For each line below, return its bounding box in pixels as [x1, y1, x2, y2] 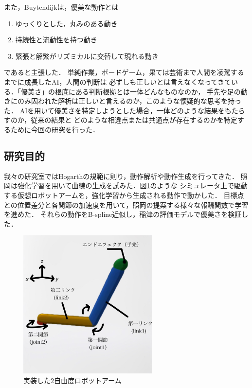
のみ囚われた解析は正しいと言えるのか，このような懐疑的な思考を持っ [17, 96, 242, 106]
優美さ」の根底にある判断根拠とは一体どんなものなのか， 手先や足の [20, 86, 241, 96]
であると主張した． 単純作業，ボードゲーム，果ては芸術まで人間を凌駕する [4, 67, 244, 77]
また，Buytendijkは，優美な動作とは [4, 2, 119, 12]
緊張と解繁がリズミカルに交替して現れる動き [15, 51, 159, 61]
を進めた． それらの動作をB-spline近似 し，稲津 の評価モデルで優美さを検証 [4, 209, 242, 219]
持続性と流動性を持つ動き [15, 35, 97, 45]
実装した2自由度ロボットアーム [23, 375, 122, 385]
